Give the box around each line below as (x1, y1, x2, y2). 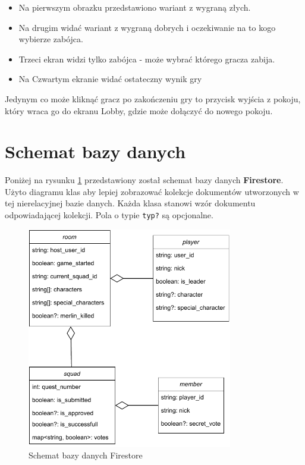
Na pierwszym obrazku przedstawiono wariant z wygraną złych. (18, 1, 251, 13)
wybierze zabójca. (18, 33, 83, 45)
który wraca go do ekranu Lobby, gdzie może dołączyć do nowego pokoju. (5, 104, 273, 117)
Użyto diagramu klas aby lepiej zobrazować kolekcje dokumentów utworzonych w (5, 185, 299, 197)
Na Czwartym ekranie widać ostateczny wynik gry (18, 73, 202, 85)
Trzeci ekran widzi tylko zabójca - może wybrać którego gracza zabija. (18, 52, 275, 65)
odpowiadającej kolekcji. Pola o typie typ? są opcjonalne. (5, 209, 213, 221)
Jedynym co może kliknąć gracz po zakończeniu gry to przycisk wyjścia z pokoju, (5, 92, 301, 105)
